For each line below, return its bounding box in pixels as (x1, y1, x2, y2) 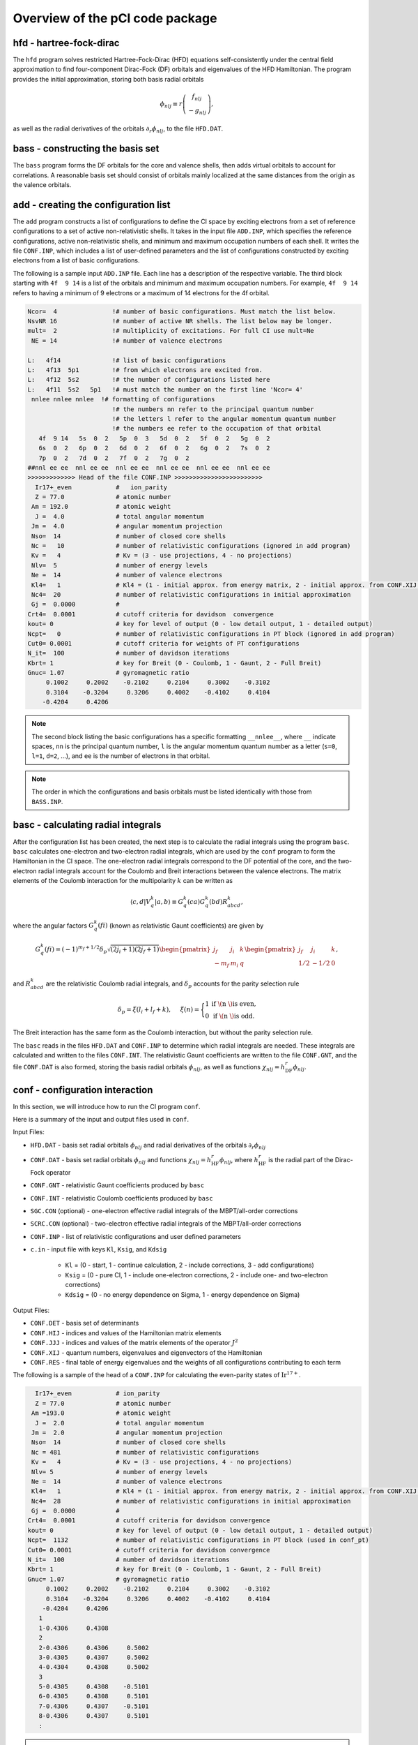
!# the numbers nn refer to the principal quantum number (111, 405, 315, 413)
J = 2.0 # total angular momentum (35, 1419, 205, 1427)
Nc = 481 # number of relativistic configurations (31, 1448, 259, 1456)
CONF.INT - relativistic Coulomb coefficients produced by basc (30, 1194, 213, 1202)
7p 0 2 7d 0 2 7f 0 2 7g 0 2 (38, 454, 189, 462)
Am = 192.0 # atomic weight (31, 503, 171, 511)
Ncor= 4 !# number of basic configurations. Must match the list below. (27, 307, 336, 315)
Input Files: (13, 1128, 45, 1136)
